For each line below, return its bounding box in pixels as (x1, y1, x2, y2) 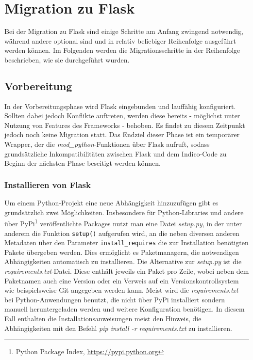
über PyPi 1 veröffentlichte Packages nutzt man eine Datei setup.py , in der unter (4, 217, 242, 228)
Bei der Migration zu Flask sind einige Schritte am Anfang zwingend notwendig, (4, 26, 243, 36)
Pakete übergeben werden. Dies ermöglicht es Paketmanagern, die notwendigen (4, 247, 239, 257)
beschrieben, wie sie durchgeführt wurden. (4, 54, 130, 64)
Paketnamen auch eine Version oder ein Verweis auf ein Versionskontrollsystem (4, 275, 239, 285)
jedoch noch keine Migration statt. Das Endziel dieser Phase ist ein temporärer (4, 129, 240, 140)
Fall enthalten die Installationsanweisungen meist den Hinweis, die (4, 313, 202, 323)
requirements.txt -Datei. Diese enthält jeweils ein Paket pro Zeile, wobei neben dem (4, 266, 249, 276)
